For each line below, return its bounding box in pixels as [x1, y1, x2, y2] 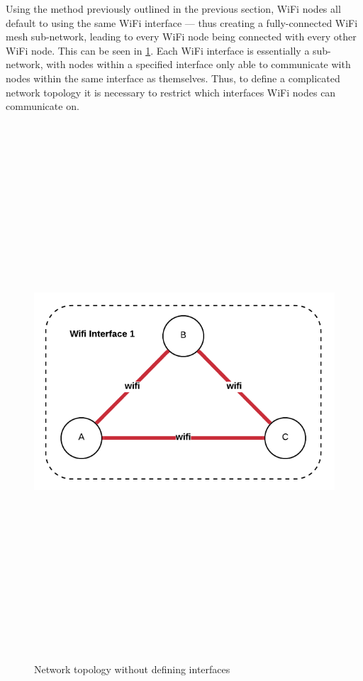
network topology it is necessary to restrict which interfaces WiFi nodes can [6, 84, 336, 99]
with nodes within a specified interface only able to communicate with [46, 57, 351, 72]
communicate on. [6, 99, 79, 113]
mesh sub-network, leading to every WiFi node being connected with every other [6, 29, 357, 44]
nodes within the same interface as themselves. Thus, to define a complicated [6, 70, 340, 85]
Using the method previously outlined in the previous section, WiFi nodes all [6, 1, 341, 16]
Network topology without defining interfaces [34, 662, 230, 677]
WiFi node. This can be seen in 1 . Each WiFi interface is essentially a [6, 43, 310, 57]
